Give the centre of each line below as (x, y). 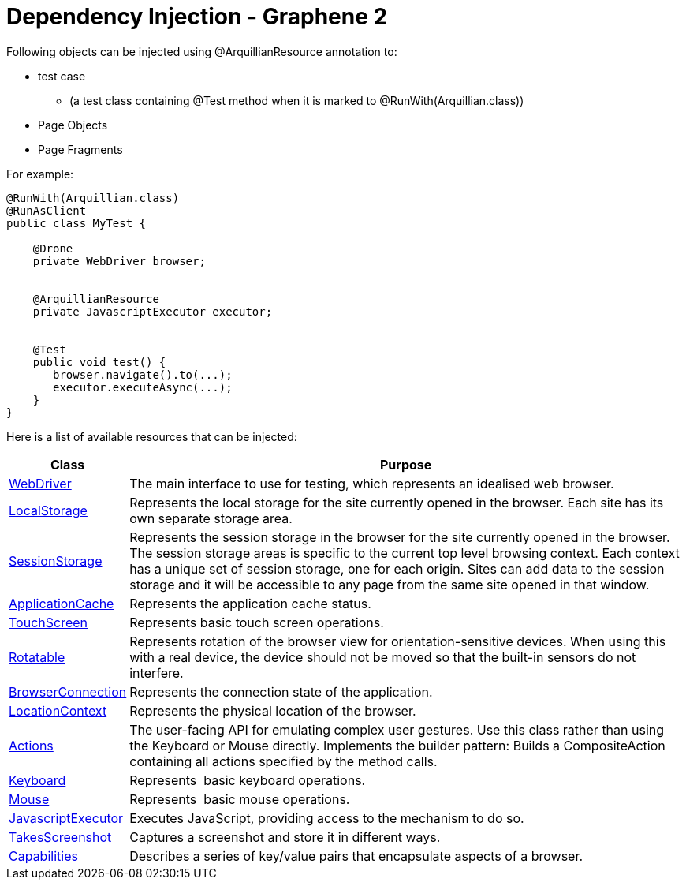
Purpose (406, 464)
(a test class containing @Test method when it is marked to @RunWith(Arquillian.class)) (297, 100)
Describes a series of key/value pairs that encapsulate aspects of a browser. (356, 856)
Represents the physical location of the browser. (273, 710)
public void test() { (99, 362)
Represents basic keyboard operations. (248, 780)
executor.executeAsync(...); (143, 387)
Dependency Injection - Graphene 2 (197, 17)
